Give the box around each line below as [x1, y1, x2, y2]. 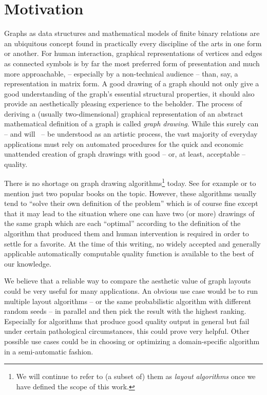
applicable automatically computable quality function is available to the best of [4, 248, 254, 259]
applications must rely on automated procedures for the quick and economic [4, 138, 243, 149]
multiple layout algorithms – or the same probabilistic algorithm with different [4, 295, 252, 306]
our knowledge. [4, 258, 51, 269]
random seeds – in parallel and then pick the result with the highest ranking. [4, 306, 246, 316]
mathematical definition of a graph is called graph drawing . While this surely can [4, 118, 259, 129]
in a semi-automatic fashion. [4, 346, 93, 356]
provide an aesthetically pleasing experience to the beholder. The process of [4, 98, 242, 109]
